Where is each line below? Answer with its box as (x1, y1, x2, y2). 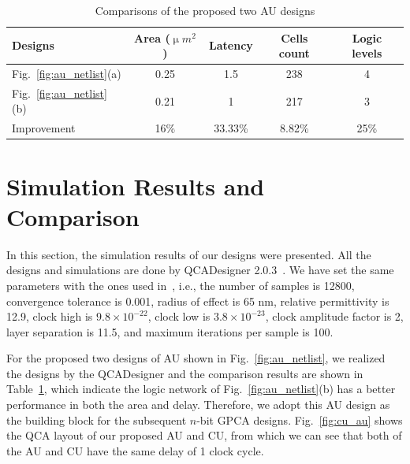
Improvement (12, 120, 76, 136)
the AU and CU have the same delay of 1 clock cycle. (6, 442, 264, 458)
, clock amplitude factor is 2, (265, 308, 404, 325)
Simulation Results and (6, 169, 265, 202)
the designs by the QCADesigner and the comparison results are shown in (6, 365, 363, 381)
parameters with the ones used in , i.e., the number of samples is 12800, (6, 277, 355, 293)
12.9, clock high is (6, 308, 93, 325)
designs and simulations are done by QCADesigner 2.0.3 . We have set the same (6, 262, 394, 278)
